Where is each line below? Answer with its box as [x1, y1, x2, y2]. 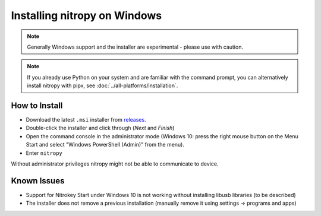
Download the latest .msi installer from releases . [26, 116, 146, 123]
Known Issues [11, 176, 65, 186]
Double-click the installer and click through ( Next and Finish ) [26, 125, 175, 132]
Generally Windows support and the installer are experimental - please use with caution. [27, 43, 244, 50]
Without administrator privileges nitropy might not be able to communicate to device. [11, 160, 219, 167]
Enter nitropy [26, 149, 62, 157]
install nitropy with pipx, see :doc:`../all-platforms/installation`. [27, 82, 178, 89]
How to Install [11, 100, 63, 110]
